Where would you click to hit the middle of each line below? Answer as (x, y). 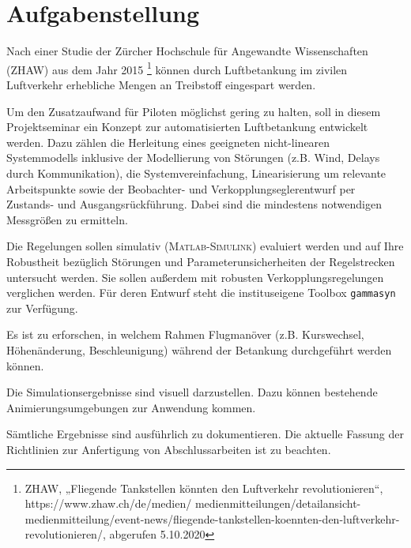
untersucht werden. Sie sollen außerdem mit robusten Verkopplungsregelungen (195, 277)
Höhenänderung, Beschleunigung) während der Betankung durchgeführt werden (199, 349)
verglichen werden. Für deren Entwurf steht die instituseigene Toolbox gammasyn (201, 293)
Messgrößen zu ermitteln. (67, 219)
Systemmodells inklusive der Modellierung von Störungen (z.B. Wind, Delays (193, 158)
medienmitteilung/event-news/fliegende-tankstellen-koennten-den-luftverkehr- (212, 518)
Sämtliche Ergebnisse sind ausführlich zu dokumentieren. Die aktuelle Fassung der (205, 434)
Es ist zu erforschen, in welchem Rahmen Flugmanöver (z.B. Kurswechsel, (185, 334)
